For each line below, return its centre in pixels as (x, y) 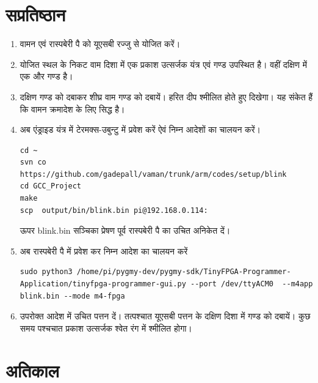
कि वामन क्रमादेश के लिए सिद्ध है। (72, 109)
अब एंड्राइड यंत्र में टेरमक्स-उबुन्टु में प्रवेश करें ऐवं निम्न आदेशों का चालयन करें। (140, 129)
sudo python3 (46, 272)
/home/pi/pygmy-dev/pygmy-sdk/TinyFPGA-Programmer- (184, 272)
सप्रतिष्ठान (36, 14)
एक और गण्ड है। (46, 76)
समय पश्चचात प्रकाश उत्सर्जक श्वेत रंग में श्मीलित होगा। (106, 328)
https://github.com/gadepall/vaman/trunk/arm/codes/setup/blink (153, 174)
